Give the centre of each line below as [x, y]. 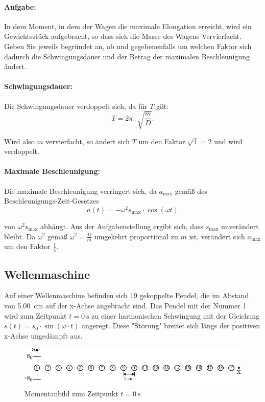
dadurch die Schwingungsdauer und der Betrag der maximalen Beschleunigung [127, 56]
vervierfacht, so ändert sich [88, 141]
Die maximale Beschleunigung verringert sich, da [80, 191]
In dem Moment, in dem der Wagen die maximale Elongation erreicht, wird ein [128, 26]
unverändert [240, 226]
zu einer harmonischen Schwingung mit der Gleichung [176, 315]
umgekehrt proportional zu [136, 236]
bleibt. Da [20, 236]
